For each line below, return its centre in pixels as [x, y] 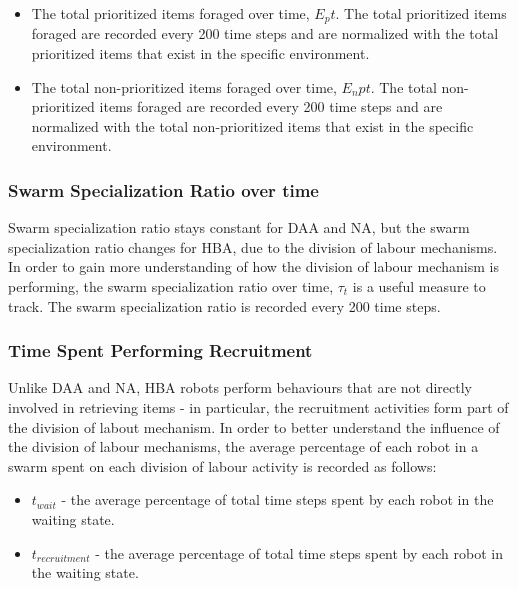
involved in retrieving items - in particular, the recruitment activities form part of [258, 407]
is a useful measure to [419, 286]
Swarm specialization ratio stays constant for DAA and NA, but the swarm [239, 227]
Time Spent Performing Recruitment [160, 350]
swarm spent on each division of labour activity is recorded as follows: [222, 465]
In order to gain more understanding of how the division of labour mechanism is [253, 266]
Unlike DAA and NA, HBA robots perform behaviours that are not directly [240, 387]
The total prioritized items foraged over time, [170, 13]
